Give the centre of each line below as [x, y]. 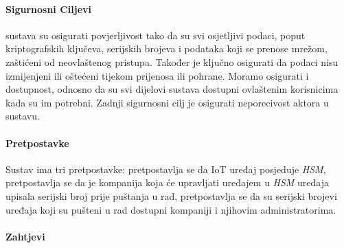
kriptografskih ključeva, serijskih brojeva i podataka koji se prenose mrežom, [167, 48]
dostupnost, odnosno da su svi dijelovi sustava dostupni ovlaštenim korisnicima [172, 89]
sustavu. [23, 116]
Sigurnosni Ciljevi [48, 9]
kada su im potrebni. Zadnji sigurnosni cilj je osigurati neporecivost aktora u [167, 102]
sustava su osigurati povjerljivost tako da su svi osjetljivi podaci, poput [156, 35]
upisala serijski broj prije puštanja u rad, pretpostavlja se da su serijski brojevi [171, 195]
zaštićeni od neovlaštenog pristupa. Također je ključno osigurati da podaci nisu [172, 61]
